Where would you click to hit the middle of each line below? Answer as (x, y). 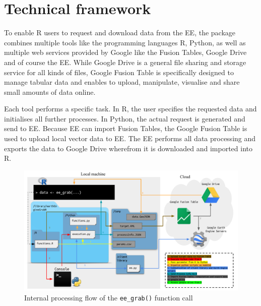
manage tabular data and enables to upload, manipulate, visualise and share (122, 82)
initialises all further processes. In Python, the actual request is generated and (125, 118)
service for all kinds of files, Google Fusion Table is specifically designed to (119, 72)
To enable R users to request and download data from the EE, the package (120, 33)
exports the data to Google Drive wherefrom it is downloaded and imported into (128, 148)
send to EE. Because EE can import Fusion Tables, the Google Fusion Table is (126, 128)
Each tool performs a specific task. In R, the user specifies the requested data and (130, 109)
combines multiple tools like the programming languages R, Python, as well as (125, 42)
